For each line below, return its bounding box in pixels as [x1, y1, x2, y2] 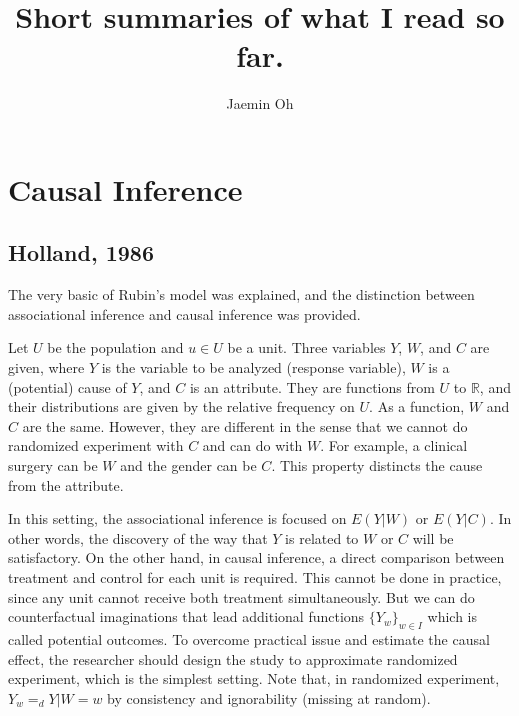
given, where [8, 357, 85, 378]
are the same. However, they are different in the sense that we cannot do [22, 415, 468, 436]
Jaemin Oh [226, 93, 294, 114]
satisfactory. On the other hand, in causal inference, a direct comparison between [8, 547, 505, 568]
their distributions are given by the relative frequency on [8, 396, 355, 417]
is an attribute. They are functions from [189, 376, 435, 397]
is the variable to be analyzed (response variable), [101, 357, 406, 378]
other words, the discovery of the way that [8, 527, 268, 548]
